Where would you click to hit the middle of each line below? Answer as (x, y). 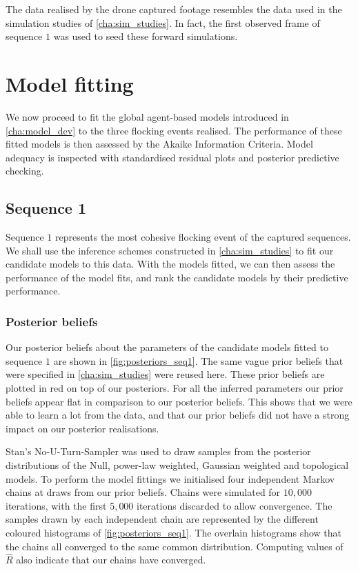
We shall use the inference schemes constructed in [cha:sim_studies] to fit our (170, 250)
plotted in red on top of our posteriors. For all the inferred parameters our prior (175, 388)
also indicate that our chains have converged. (111, 560)
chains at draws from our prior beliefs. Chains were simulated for (143, 492)
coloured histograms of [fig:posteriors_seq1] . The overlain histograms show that (173, 532)
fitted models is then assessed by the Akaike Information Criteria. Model (159, 144)
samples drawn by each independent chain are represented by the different (162, 519)
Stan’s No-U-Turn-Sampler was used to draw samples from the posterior (158, 451)
